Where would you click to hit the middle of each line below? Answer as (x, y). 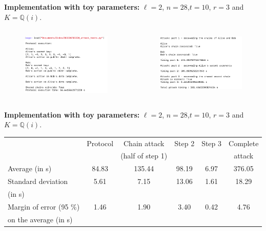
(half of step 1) (144, 156)
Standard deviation (38, 181)
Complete (244, 143)
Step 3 (212, 143)
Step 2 (185, 143)
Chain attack (144, 143)
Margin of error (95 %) (44, 206)
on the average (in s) (40, 219)
